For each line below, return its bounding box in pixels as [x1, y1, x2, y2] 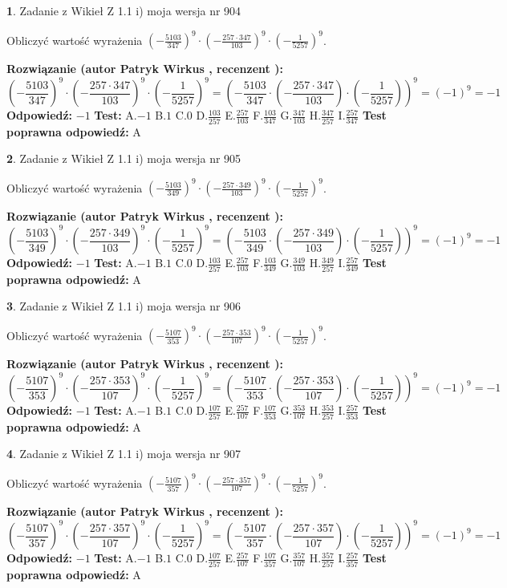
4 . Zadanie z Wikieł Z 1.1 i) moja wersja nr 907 [6, 445, 241, 462]
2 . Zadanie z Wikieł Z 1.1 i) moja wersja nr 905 [6, 150, 241, 167]
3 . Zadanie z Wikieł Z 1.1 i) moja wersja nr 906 [6, 298, 241, 314]
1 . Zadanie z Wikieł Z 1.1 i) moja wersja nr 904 [6, 2, 241, 18]
